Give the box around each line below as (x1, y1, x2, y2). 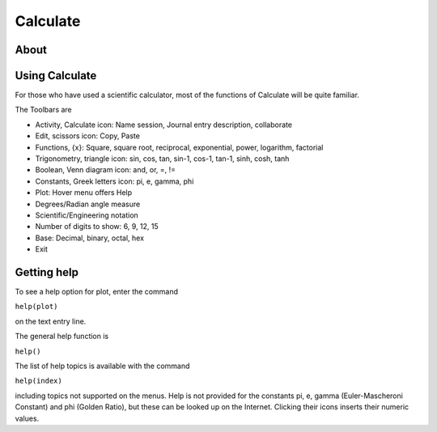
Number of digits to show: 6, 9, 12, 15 (35, 222, 159, 231)
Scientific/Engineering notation (35, 210, 139, 220)
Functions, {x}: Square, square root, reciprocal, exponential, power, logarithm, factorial (35, 142, 324, 152)
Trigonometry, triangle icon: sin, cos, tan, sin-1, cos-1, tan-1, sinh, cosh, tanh (35, 154, 290, 163)
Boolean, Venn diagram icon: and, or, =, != (35, 165, 176, 175)
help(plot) (15, 302, 58, 311)
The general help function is (15, 332, 109, 341)
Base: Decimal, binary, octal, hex (35, 233, 145, 243)
